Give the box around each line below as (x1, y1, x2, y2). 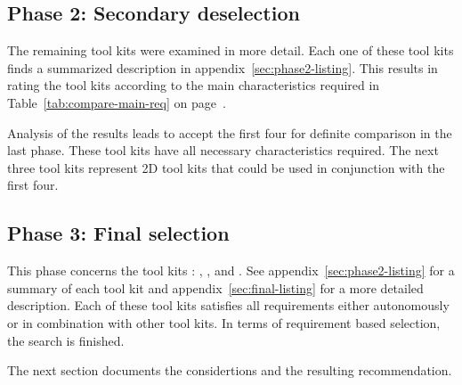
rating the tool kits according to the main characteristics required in (7, 76, 380, 94)
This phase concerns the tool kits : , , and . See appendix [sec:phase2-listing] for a (7, 261, 455, 280)
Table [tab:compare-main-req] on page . (7, 93, 226, 111)
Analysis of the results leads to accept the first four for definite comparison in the (7, 123, 452, 142)
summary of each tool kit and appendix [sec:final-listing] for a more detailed (7, 278, 424, 297)
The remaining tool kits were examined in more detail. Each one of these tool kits (7, 41, 454, 60)
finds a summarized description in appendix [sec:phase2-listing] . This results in (7, 58, 438, 77)
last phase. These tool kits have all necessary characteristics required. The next (7, 141, 439, 160)
